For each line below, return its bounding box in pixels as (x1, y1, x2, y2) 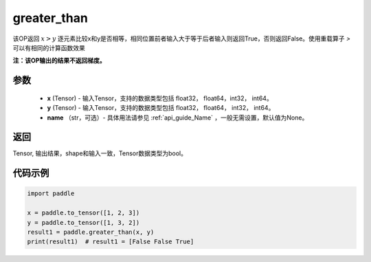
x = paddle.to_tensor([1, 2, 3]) (27, 209, 140, 217)
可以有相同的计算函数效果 (12, 43, 85, 52)
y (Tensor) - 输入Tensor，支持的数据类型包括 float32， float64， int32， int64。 (47, 104, 275, 112)
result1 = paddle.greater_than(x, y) (27, 228, 155, 236)
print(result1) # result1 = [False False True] (27, 238, 194, 245)
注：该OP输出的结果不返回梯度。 (12, 56, 106, 65)
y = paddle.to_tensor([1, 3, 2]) (27, 219, 140, 226)
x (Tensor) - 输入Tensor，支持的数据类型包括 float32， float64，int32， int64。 (47, 94, 273, 102)
